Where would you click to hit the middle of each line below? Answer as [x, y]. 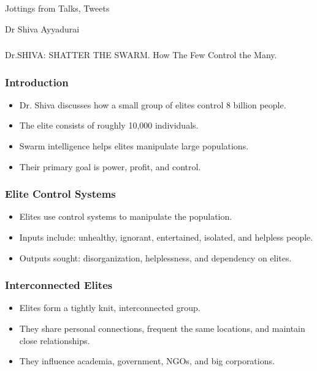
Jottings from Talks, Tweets [57, 8]
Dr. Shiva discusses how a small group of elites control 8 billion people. [153, 104]
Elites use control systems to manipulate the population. [126, 216]
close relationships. [55, 340]
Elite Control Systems [60, 194]
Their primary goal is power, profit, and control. [110, 166]
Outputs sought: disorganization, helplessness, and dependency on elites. [155, 257]
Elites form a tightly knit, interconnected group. [110, 308]
